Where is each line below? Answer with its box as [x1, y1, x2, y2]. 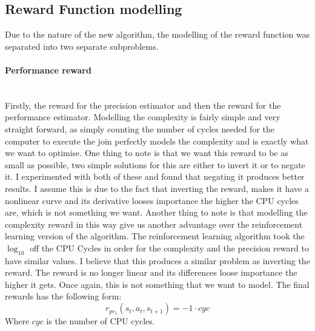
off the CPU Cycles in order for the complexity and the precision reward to [29, 241, 309, 254]
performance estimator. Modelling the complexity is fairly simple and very [5, 111, 280, 123]
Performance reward [5, 63, 91, 76]
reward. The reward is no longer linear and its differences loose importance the [5, 266, 297, 279]
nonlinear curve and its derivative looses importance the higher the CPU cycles [5, 194, 299, 206]
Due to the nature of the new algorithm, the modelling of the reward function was [5, 28, 310, 41]
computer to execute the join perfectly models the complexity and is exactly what [5, 134, 309, 147]
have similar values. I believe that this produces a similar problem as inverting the [5, 254, 310, 267]
